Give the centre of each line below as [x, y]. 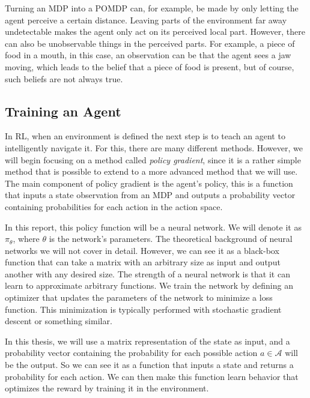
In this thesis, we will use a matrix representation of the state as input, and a [147, 341]
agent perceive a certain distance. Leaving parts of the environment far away [146, 20]
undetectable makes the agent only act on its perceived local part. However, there [155, 32]
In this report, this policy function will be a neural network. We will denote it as [153, 227]
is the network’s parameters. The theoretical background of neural [171, 239]
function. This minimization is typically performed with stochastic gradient [143, 309]
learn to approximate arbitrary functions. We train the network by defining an [149, 285]
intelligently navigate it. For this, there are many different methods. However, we [154, 147]
